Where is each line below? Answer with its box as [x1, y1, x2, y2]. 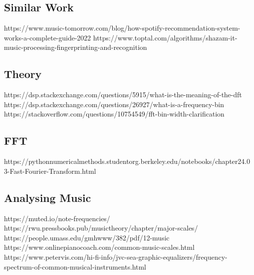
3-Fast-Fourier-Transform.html [4, 165, 96, 176]
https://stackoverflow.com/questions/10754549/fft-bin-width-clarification [4, 109, 225, 119]
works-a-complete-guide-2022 [4, 32, 91, 42]
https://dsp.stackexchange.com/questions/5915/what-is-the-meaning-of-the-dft [4, 89, 242, 100]
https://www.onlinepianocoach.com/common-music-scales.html [4, 242, 195, 252]
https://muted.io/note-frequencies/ [4, 213, 110, 223]
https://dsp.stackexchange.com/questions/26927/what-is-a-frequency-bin [4, 99, 224, 109]
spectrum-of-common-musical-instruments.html [4, 261, 146, 272]
